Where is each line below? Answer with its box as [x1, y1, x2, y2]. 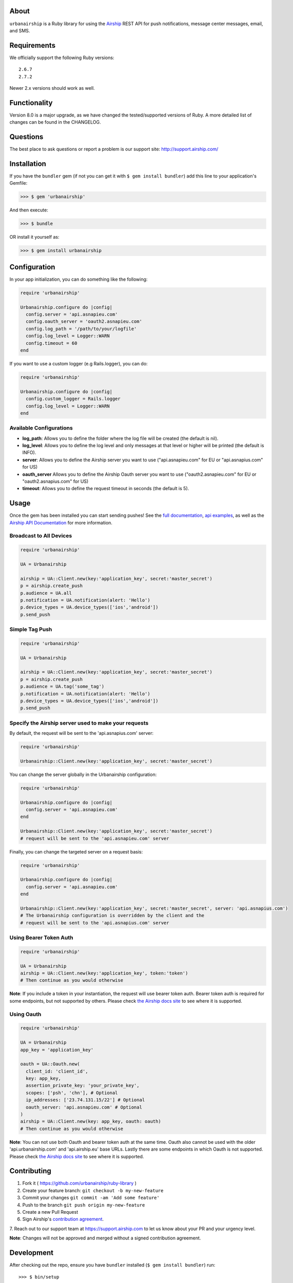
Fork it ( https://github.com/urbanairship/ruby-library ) [22, 1180, 137, 1187]
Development [9, 1249, 54, 1257]
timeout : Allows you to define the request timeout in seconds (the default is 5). [22, 485, 189, 492]
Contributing [9, 1167, 51, 1175]
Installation [9, 160, 46, 168]
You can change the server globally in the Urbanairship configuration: [9, 771, 157, 777]
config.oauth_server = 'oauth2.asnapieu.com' [26, 319, 142, 324]
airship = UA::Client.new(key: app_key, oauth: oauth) [20, 1119, 161, 1124]
